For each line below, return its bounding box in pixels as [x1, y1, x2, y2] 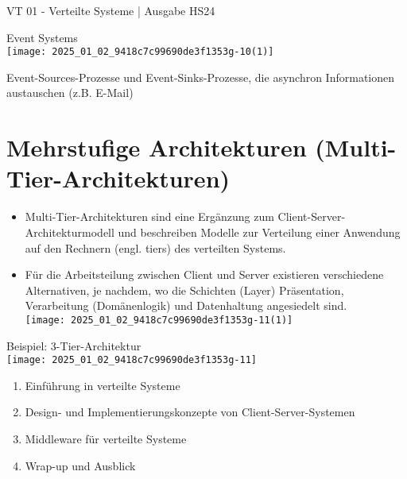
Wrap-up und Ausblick [25, 457, 136, 473]
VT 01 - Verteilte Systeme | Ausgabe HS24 [6, 2, 215, 18]
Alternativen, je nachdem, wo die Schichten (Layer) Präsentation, [25, 281, 344, 298]
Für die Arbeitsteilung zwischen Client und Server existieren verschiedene [25, 266, 384, 283]
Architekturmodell [25, 223, 114, 240]
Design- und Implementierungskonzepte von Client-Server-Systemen [25, 404, 355, 420]
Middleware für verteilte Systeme [25, 431, 187, 446]
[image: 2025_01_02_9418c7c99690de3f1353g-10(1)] [6, 46, 274, 58]
